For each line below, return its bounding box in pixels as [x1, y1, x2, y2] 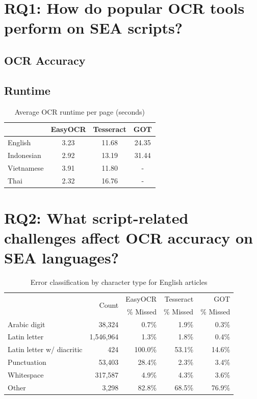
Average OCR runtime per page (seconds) [14, 106, 145, 117]
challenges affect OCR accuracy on [4, 227, 253, 248]
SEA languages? [4, 247, 119, 268]
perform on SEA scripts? [4, 17, 183, 38]
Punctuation [8, 357, 46, 367]
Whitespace [8, 369, 44, 380]
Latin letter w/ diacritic [8, 344, 83, 355]
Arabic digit [8, 318, 45, 329]
